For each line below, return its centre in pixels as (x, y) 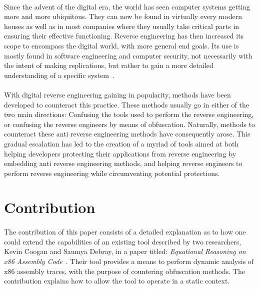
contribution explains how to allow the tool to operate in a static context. (117, 281)
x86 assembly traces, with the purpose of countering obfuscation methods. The (125, 271)
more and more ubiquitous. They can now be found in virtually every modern (123, 16)
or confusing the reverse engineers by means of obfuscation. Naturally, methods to (129, 124)
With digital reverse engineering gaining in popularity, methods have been (117, 94)
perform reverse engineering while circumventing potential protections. (112, 173)
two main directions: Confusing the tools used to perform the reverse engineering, (129, 114)
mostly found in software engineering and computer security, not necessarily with (128, 55)
